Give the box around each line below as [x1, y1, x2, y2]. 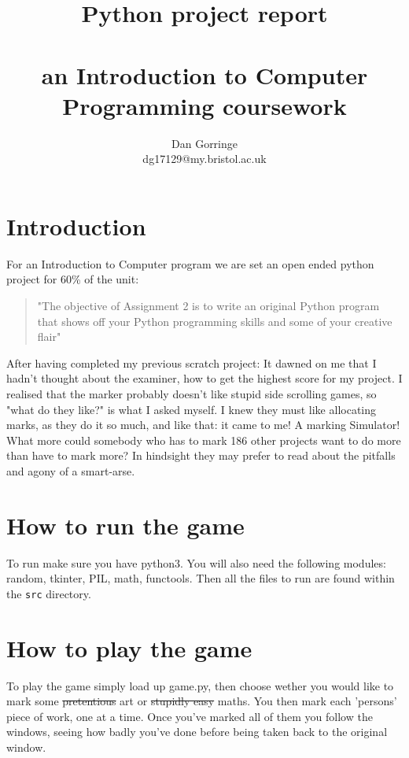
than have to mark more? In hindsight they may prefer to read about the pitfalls [6, 447, 396, 464]
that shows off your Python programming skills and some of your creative [37, 312, 392, 329]
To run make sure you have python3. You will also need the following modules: [6, 554, 386, 571]
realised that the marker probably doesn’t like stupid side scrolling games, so [6, 385, 377, 401]
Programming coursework [62, 89, 347, 121]
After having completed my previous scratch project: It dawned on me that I [6, 354, 377, 371]
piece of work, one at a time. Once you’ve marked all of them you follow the [6, 708, 373, 724]
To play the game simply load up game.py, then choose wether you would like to [6, 677, 394, 693]
